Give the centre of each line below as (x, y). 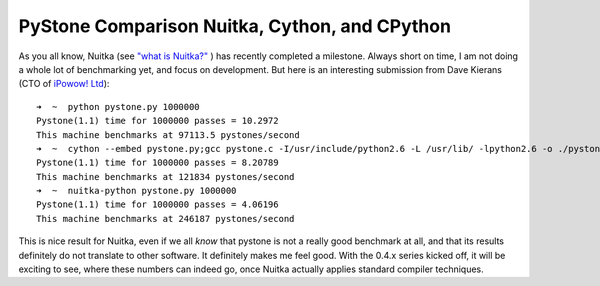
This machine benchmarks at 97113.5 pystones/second (168, 134)
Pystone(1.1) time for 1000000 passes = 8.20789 (157, 163)
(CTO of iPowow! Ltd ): (64, 84)
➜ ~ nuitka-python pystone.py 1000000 (136, 191)
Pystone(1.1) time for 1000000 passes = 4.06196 (157, 204)
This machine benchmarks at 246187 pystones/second (165, 218)
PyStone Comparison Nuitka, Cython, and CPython (235, 26)
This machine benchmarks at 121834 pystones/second (165, 176)
